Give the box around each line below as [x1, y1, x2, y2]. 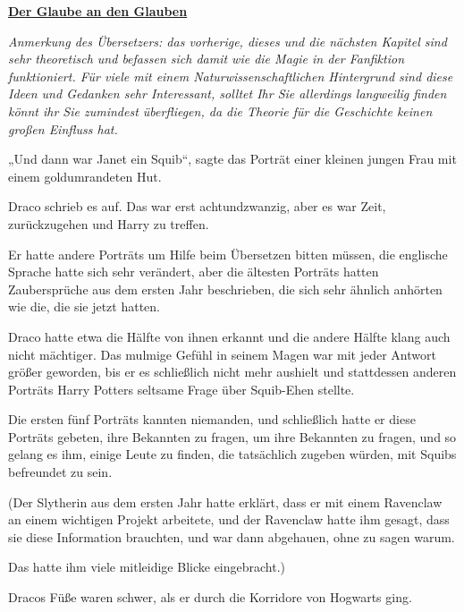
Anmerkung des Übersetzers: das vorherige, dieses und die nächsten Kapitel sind [8, 31, 447, 50]
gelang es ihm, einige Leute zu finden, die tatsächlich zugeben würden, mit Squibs [8, 445, 457, 463]
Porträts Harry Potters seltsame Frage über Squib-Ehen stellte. [8, 379, 355, 398]
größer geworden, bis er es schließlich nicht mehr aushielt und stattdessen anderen [8, 362, 457, 381]
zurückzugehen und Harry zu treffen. [8, 214, 209, 233]
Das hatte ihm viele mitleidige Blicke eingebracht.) [8, 557, 286, 576]
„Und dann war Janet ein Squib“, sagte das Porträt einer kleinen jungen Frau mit [8, 149, 457, 168]
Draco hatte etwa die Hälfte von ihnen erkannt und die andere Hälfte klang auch [8, 327, 451, 345]
